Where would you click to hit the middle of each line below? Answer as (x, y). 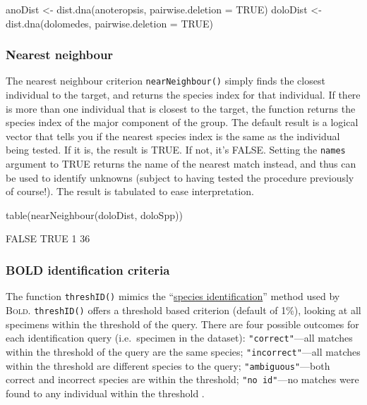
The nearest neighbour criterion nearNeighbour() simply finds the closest (166, 81)
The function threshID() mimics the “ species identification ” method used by (173, 296)
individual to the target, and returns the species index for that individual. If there (183, 95)
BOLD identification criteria (88, 269)
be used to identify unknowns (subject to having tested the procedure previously (180, 177)
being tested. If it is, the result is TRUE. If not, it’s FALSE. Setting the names (176, 150)
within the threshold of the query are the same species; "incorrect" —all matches (183, 351)
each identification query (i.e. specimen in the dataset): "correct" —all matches (179, 338)
